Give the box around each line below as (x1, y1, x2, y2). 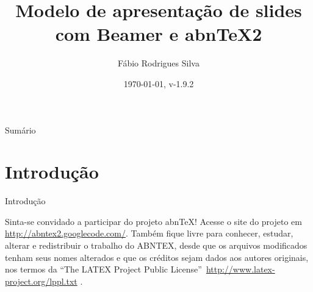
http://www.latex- (206, 263, 275, 276)
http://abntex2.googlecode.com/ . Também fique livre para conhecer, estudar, (5, 227, 293, 240)
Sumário (5, 123, 36, 136)
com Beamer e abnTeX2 (55, 21, 262, 46)
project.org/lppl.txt (5, 274, 77, 287)
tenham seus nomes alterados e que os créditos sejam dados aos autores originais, (5, 251, 309, 263)
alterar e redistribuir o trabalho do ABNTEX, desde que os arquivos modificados (5, 239, 308, 251)
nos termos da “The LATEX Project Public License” (5, 263, 202, 276)
